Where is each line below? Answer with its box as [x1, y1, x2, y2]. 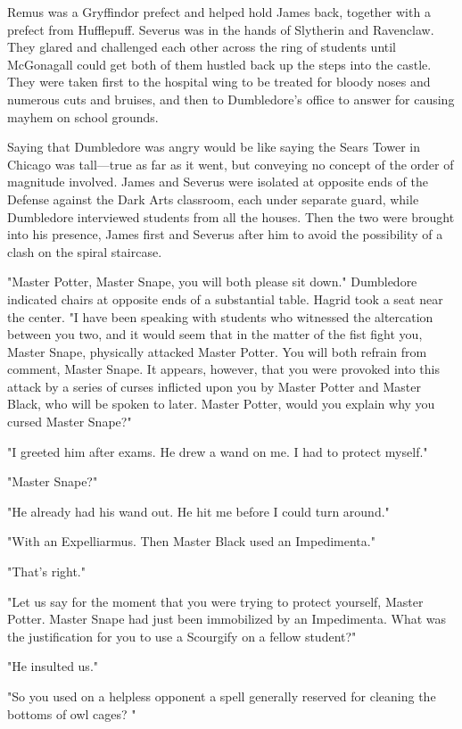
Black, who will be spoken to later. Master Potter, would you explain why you [7, 394, 435, 413]
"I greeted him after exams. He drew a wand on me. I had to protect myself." [7, 442, 428, 460]
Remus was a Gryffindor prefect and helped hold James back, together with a [7, 3, 431, 21]
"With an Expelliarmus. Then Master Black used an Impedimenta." [7, 532, 375, 551]
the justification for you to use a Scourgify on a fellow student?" [7, 626, 357, 645]
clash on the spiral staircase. [7, 242, 162, 261]
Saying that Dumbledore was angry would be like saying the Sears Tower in [7, 137, 420, 156]
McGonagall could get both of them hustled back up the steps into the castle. [7, 54, 432, 73]
